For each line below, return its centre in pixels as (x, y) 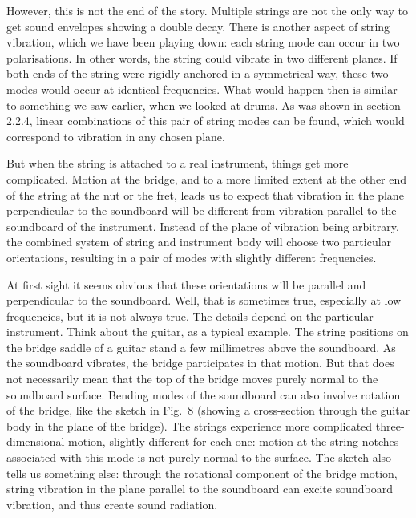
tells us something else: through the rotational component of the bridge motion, (202, 473)
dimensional (36, 441)
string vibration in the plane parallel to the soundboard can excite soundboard (200, 489)
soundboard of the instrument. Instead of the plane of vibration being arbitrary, (203, 226)
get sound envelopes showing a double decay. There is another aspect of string (198, 26)
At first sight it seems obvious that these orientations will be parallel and (186, 284)
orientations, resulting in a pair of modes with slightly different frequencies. (192, 257)
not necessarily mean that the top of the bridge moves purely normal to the (192, 379)
